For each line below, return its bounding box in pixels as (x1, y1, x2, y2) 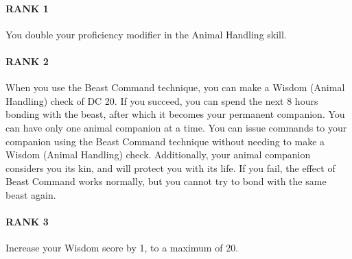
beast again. (5, 187, 56, 201)
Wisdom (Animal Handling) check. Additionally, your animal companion (5, 147, 311, 162)
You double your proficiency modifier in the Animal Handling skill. (5, 27, 287, 41)
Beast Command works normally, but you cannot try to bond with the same (5, 174, 327, 188)
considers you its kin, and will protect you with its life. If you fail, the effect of (5, 160, 336, 175)
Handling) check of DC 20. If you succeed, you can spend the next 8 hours (5, 93, 318, 108)
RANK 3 (5, 214, 49, 229)
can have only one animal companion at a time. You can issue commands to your (5, 120, 347, 134)
